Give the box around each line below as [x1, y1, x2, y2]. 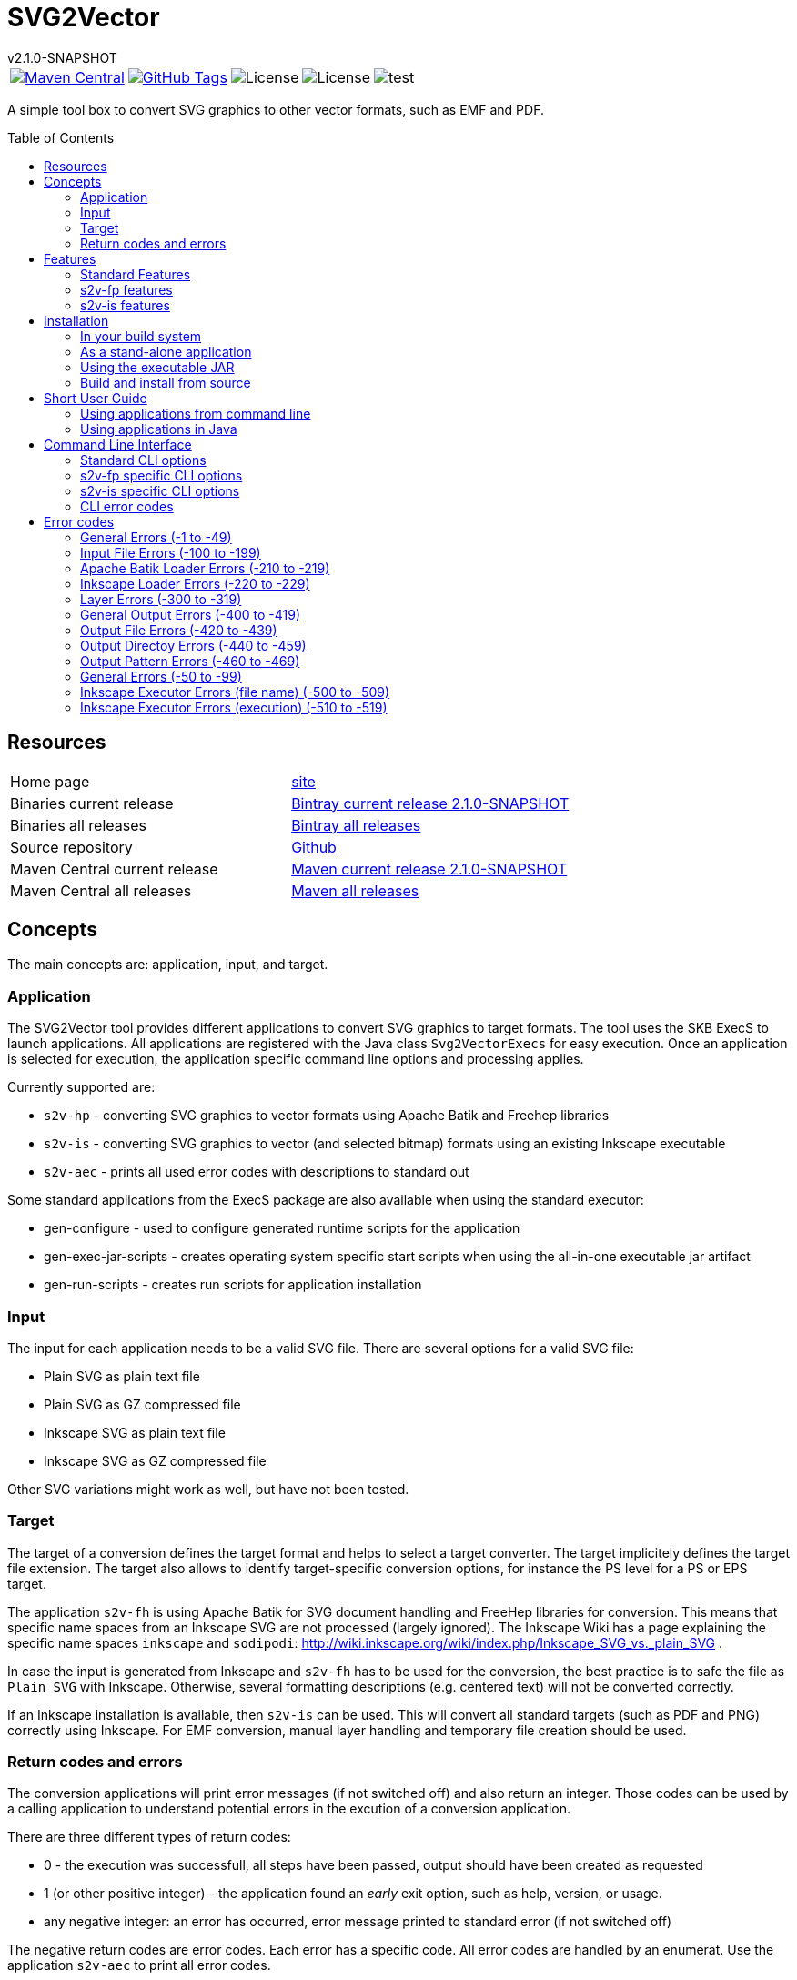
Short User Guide [44, 389, 147, 406]
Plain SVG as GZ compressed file [44, 1396, 241, 1412]
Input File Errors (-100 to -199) [80, 544, 261, 561]
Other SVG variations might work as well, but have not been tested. [7, 1480, 409, 1497]
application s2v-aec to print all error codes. [7, 1957, 271, 1974]
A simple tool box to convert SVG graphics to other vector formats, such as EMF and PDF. [7, 101, 544, 117]
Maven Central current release [10, 859, 218, 878]
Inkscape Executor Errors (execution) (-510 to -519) [80, 699, 388, 715]
